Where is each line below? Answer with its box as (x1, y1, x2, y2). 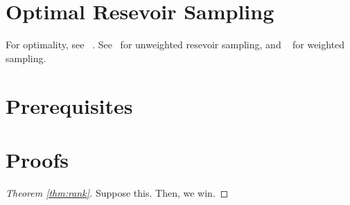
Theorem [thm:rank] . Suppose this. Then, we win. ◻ (6, 185, 229, 199)
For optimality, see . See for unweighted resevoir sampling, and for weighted (6, 37, 345, 52)
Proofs (6, 145, 69, 173)
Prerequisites (6, 91, 133, 119)
